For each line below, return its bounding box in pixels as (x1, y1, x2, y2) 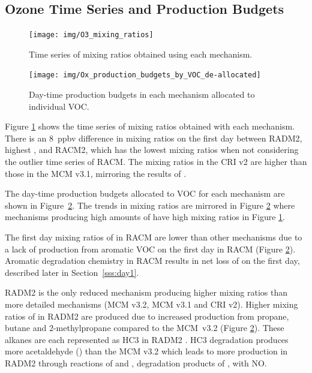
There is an (5, 131, 47, 144)
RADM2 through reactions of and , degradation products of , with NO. (5, 356, 267, 369)
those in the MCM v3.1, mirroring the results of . (5, 167, 187, 179)
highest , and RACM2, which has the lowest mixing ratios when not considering (5, 143, 299, 156)
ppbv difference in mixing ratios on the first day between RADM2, (57, 131, 302, 144)
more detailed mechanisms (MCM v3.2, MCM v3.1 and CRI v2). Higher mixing (5, 298, 298, 311)
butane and (5, 321, 47, 334)
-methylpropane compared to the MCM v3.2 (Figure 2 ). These (53, 321, 284, 334)
